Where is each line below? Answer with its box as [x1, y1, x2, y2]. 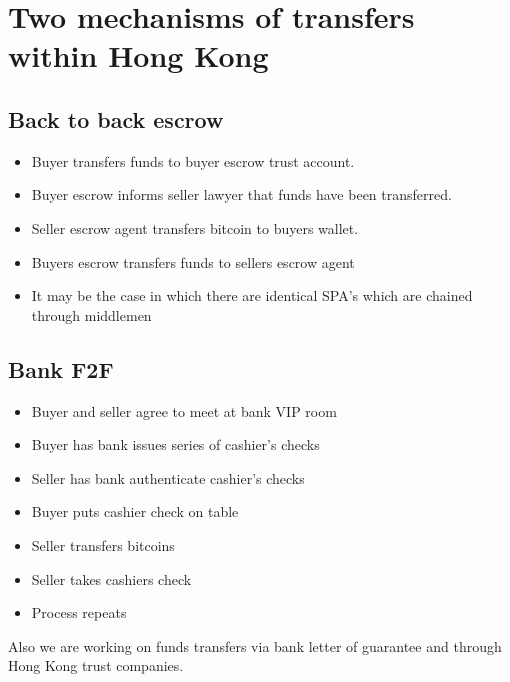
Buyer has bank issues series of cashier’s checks [31, 434, 320, 455]
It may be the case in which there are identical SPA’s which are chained [31, 285, 473, 306]
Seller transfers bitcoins [31, 534, 175, 555]
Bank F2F [8, 353, 114, 384]
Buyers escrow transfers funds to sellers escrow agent [31, 251, 355, 272]
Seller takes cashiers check [31, 568, 192, 589]
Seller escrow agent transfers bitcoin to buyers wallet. [31, 217, 359, 238]
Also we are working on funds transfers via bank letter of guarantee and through [8, 635, 502, 656]
